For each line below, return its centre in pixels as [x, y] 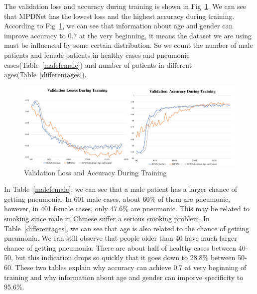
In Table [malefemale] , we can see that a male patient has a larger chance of [121, 189]
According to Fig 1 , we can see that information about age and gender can [119, 26]
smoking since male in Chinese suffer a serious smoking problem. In [107, 219]
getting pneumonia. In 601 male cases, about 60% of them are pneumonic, [117, 199]
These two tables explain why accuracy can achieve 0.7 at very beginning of [131, 267]
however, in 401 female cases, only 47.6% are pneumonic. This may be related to [127, 209]
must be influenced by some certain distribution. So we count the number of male [128, 45]
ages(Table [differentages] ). [45, 74]
